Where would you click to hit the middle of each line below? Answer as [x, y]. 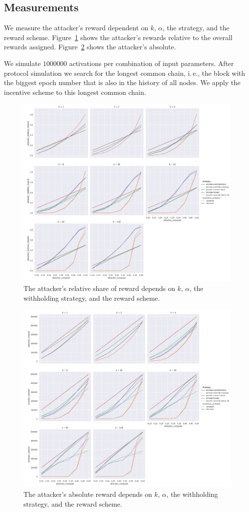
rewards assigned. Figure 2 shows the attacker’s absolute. [90, 47]
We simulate [23, 63]
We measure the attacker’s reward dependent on [76, 28]
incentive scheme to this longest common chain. [75, 92]
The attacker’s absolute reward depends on [88, 494]
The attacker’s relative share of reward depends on [99, 288]
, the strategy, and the [196, 28]
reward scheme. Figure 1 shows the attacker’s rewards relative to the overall [118, 37]
